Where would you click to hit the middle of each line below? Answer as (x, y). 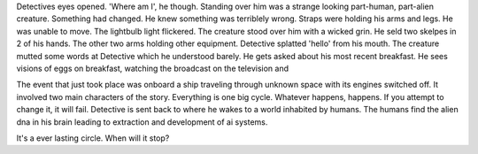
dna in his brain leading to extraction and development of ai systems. (142, 122)
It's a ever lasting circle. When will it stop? (93, 138)
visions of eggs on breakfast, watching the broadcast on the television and (153, 68)
